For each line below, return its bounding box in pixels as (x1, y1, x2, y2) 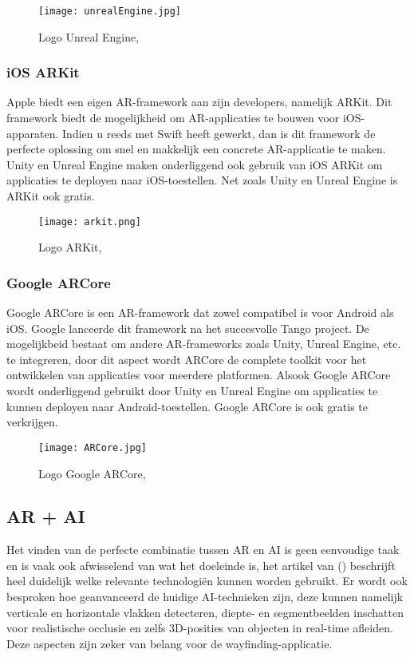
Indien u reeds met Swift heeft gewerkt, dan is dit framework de (62, 125, 376, 141)
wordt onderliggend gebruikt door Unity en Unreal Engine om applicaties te (6, 382, 378, 399)
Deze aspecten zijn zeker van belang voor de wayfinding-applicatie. (6, 635, 333, 651)
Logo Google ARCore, (38, 465, 146, 481)
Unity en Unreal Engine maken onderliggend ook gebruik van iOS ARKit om (6, 156, 383, 172)
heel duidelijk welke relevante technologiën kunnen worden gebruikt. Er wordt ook (6, 572, 408, 589)
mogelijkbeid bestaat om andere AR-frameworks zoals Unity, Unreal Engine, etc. (6, 335, 401, 352)
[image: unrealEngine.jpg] (38, 6, 181, 17)
